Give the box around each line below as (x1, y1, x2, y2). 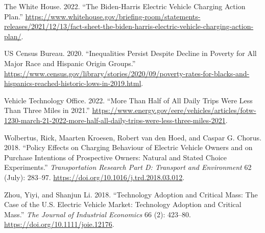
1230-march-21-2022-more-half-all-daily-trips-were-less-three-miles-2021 (4, 114, 226, 125)
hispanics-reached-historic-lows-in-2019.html (4, 78, 141, 89)
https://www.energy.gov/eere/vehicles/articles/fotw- (92, 105, 256, 115)
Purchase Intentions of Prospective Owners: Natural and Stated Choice (4, 152, 227, 162)
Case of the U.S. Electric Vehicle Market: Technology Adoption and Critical (4, 199, 242, 210)
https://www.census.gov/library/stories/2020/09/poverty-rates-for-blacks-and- (4, 68, 250, 78)
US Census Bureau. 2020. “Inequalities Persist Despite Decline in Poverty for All (4, 48, 257, 59)
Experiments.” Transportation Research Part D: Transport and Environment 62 (4, 162, 252, 172)
